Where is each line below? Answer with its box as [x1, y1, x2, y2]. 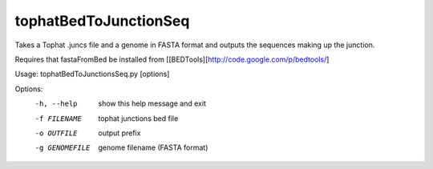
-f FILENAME [34, 114, 82, 123]
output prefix [98, 128, 141, 138]
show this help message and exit [98, 99, 206, 108]
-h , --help [34, 99, 78, 108]
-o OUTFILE [34, 128, 78, 138]
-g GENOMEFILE [34, 143, 91, 152]
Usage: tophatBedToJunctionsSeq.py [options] [14, 69, 170, 79]
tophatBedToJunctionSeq [14, 12, 190, 30]
